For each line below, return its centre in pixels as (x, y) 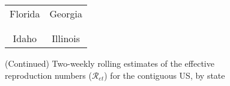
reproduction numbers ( (48, 75)
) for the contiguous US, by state (165, 75)
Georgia (66, 14)
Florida (25, 14)
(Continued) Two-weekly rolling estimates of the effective (110, 63)
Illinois (66, 38)
